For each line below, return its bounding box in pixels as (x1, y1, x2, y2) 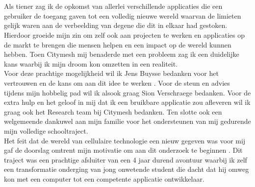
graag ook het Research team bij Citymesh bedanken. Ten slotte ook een (4, 106, 222, 117)
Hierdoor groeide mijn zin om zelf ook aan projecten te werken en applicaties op (4, 29, 245, 40)
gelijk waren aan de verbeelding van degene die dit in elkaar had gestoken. (4, 20, 228, 30)
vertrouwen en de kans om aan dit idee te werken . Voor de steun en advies (4, 77, 230, 88)
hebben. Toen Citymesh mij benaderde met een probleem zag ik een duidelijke (4, 49, 239, 59)
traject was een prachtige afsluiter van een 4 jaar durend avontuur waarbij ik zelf (4, 154, 247, 164)
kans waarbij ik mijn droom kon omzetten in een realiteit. (4, 58, 178, 69)
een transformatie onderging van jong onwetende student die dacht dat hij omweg (4, 164, 249, 174)
